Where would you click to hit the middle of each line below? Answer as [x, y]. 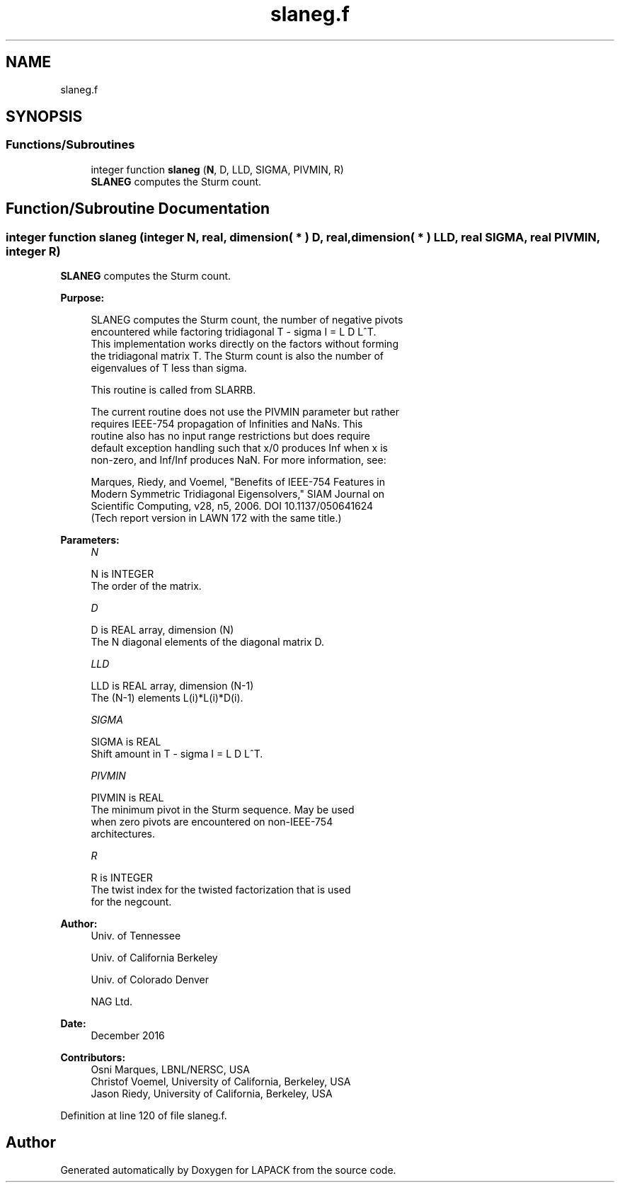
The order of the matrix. [146, 586]
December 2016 [128, 1036]
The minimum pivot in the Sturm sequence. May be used [223, 810]
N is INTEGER [122, 574]
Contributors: [93, 1058]
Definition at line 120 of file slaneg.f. [144, 1116]
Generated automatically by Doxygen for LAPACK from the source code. [228, 1170]
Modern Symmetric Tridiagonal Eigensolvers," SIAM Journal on [238, 494]
